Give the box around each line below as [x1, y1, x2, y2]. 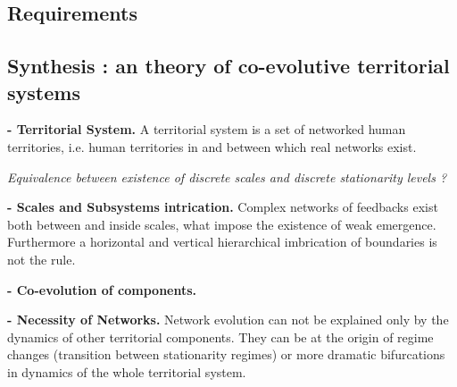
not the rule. [7, 249, 76, 268]
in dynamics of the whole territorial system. [7, 362, 246, 381]
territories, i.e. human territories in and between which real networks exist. [7, 137, 417, 156]
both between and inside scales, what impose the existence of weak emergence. [7, 215, 436, 233]
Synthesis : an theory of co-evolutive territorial [7, 52, 450, 80]
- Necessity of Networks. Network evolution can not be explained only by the [7, 310, 449, 329]
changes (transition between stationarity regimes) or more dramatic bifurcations [7, 345, 445, 364]
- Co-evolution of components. [7, 280, 197, 299]
